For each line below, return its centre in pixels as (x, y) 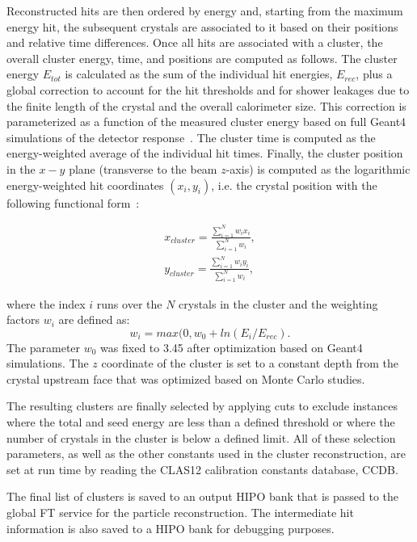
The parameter (44, 347)
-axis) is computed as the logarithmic (318, 168)
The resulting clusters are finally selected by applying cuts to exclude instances (202, 406)
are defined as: (94, 319)
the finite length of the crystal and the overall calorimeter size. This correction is (206, 105)
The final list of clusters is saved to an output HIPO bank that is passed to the (203, 496)
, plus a (374, 74)
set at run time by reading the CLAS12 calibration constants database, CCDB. (202, 469)
